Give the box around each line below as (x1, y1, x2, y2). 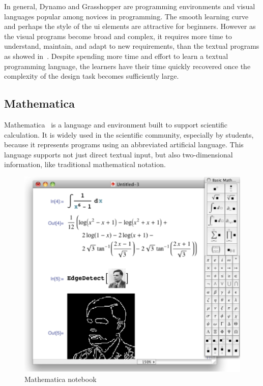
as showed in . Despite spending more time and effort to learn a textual (4, 50, 228, 61)
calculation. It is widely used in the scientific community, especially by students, (4, 129, 254, 140)
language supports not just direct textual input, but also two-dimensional (4, 149, 233, 159)
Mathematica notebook (24, 373, 97, 384)
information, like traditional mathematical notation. (4, 159, 166, 170)
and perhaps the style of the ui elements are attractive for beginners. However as (4, 21, 256, 31)
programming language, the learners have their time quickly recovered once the (4, 60, 251, 71)
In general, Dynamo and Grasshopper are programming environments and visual (4, 1, 255, 11)
